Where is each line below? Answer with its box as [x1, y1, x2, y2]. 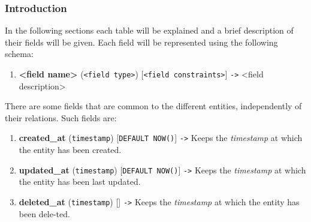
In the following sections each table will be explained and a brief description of [5, 24, 294, 37]
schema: [5, 47, 34, 60]
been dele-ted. [19, 207, 70, 220]
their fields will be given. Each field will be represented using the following [5, 35, 278, 48]
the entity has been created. [19, 143, 122, 156]
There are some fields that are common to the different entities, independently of [5, 100, 302, 112]
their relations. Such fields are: [5, 111, 117, 124]
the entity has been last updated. [19, 175, 141, 188]
